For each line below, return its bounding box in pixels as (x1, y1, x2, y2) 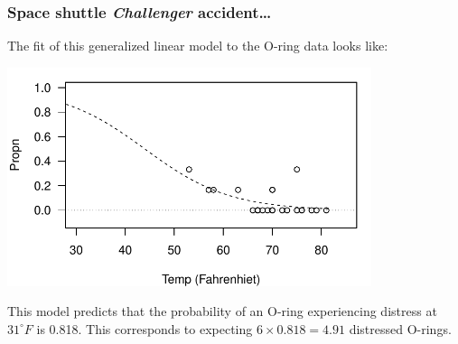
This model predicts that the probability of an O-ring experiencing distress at (7, 302, 437, 321)
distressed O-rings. (349, 319, 452, 338)
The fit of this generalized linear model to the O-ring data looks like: (7, 36, 388, 55)
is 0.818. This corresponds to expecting (36, 319, 253, 338)
